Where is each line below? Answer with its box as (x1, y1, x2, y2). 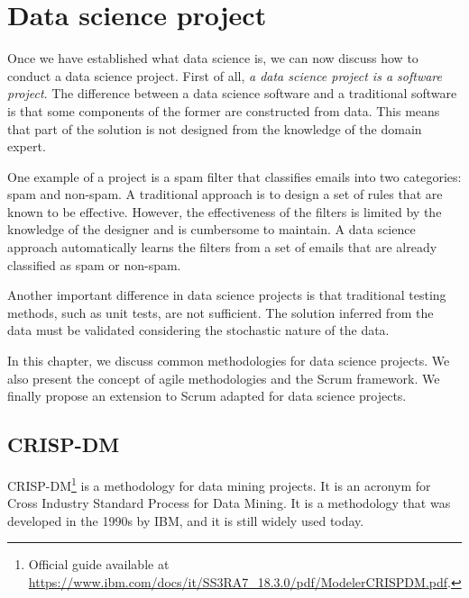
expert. (7, 137, 46, 156)
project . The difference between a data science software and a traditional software (7, 84, 457, 103)
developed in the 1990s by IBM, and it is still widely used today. (7, 511, 364, 530)
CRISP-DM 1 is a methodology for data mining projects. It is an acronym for (7, 474, 431, 494)
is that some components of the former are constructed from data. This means (7, 101, 440, 120)
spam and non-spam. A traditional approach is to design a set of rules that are (7, 185, 443, 204)
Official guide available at (28, 555, 170, 574)
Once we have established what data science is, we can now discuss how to (7, 49, 418, 68)
